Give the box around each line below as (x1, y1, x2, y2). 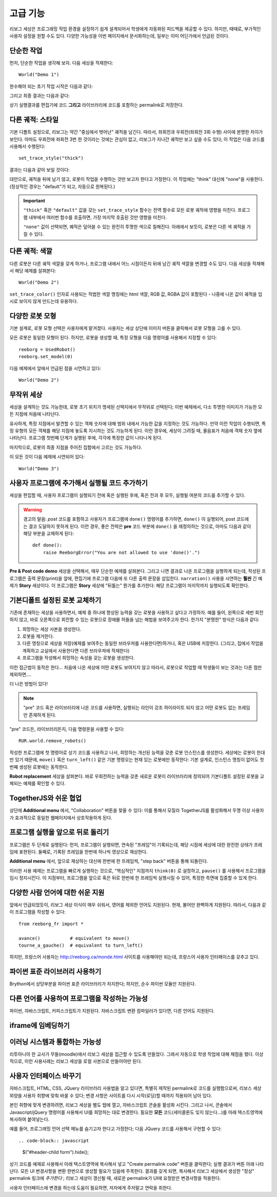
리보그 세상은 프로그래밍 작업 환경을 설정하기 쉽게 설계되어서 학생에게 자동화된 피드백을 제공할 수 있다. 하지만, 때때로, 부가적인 (9, 26, 261, 32)
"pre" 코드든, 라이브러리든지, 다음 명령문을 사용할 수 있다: (9, 726, 125, 732)
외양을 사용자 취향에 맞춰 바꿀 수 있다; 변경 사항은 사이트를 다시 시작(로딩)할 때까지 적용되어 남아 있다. (9, 1092, 212, 1098)
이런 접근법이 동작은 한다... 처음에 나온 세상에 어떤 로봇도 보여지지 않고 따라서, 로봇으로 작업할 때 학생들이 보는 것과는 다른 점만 (9, 664, 262, 670)
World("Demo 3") (18, 466, 60, 471)
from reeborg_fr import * (18, 920, 84, 927)
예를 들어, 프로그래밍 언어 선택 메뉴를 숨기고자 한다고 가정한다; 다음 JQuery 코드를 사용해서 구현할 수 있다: (9, 1126, 222, 1132)
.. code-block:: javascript (18, 1137, 89, 1144)
